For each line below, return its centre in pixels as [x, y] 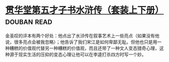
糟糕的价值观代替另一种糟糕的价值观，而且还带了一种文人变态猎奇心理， [84, 48]
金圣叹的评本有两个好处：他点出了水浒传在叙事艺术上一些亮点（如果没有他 [82, 35]
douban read [29, 21]
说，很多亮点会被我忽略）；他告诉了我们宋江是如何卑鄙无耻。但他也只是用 [81, 42]
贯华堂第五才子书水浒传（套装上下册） [85, 10]
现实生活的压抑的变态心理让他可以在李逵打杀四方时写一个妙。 [82, 54]
